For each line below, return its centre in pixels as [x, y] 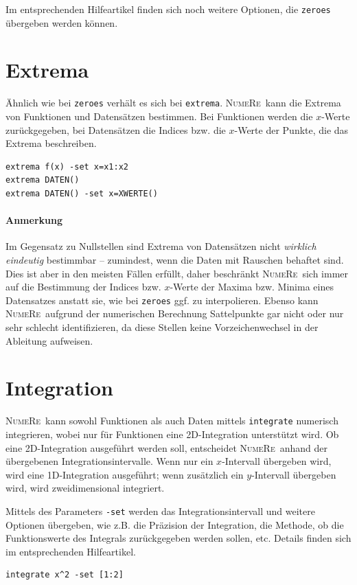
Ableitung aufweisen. [49, 340]
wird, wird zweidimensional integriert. [85, 488]
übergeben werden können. [62, 22]
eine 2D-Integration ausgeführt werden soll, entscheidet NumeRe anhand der [166, 447]
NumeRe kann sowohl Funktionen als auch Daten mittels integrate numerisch [172, 421]
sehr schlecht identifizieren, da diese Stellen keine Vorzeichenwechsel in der [162, 327]
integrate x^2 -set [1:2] [65, 575]
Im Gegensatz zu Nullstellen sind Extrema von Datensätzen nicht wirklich [161, 246]
